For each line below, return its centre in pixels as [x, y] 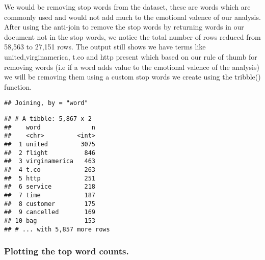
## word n [50, 127]
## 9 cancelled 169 [50, 212]
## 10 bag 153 [50, 220]
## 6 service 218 [50, 187]
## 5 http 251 [50, 178]
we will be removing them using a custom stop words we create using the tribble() [132, 77]
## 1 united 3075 [50, 144]
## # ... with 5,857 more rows [57, 229]
